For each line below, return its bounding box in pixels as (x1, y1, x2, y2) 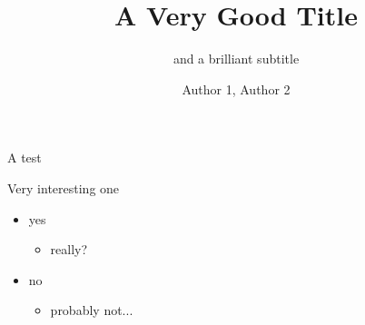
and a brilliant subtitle (173, 49, 300, 68)
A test (7, 148, 42, 167)
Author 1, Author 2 (182, 79, 291, 98)
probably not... (50, 300, 133, 320)
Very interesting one (7, 178, 120, 197)
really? (50, 240, 88, 259)
